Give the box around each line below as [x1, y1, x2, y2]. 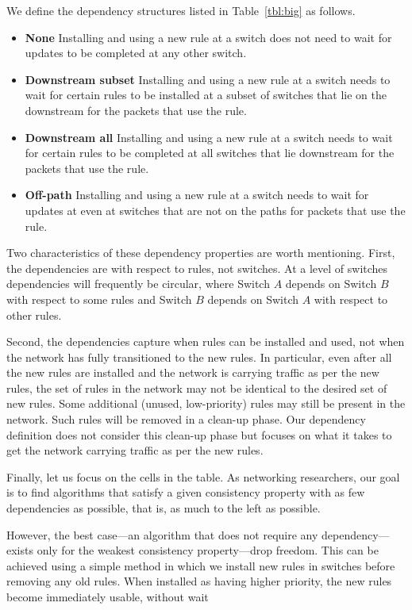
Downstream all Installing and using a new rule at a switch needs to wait [25, 129, 393, 145]
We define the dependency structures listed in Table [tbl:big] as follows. [6, 2, 356, 18]
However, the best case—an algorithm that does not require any [6, 526, 318, 543]
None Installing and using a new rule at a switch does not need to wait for [25, 29, 392, 45]
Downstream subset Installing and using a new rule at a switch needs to [25, 71, 391, 87]
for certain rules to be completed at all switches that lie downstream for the [25, 144, 395, 161]
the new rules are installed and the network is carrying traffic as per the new [6, 364, 379, 381]
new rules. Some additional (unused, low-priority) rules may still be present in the [6, 395, 406, 412]
